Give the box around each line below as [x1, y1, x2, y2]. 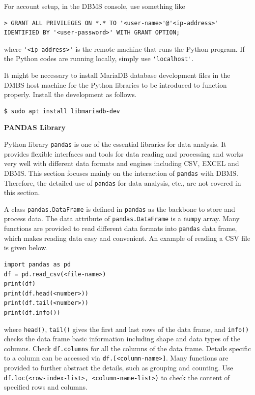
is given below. [4, 242, 48, 253]
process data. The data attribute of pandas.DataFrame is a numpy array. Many [4, 213, 240, 224]
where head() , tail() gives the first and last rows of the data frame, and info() [4, 324, 249, 334]
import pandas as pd [4, 261, 71, 268]
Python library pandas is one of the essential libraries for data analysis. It [4, 139, 227, 149]
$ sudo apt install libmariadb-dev [4, 107, 120, 115]
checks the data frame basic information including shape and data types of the [4, 333, 241, 344]
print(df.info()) [4, 309, 60, 316]
